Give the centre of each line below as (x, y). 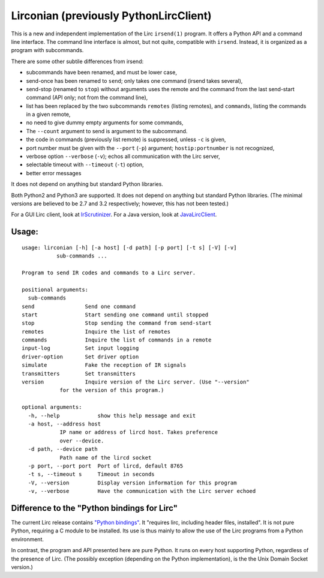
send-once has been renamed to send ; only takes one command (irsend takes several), (134, 80)
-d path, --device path (63, 449)
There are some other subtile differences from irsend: (77, 61)
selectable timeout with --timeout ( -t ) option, (85, 164)
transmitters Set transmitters (79, 373)
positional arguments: (55, 289)
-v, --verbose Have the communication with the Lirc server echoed (142, 491)
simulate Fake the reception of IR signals (104, 365)
